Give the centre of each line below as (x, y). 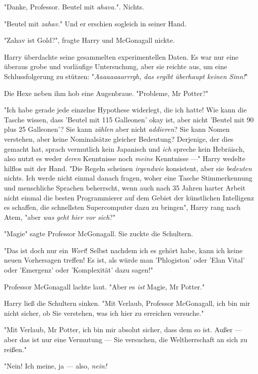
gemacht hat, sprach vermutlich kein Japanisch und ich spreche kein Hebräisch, (124, 148)
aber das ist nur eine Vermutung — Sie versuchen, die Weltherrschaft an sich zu (126, 339)
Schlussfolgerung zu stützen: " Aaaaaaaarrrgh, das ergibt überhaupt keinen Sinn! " (126, 76)
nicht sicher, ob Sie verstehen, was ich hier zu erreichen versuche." (104, 313)
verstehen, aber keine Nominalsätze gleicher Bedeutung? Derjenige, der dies (119, 139)
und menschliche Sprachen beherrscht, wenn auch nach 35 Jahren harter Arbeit (125, 187)
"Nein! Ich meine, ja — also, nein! (56, 366)
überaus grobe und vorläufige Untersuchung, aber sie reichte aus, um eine (116, 66)
